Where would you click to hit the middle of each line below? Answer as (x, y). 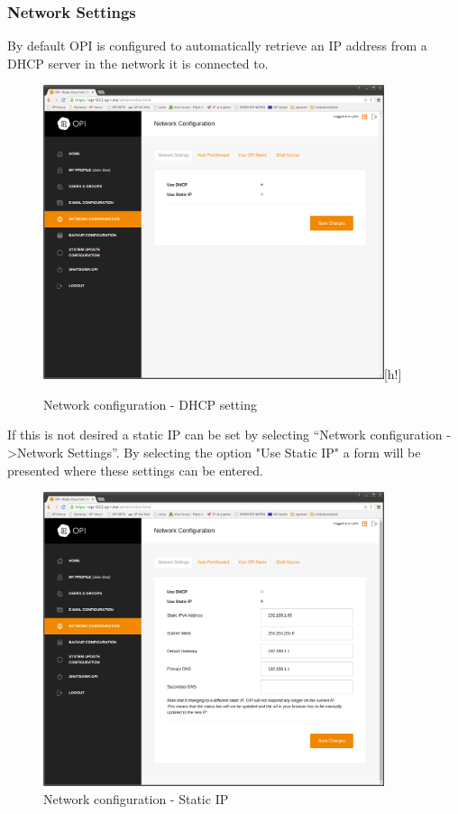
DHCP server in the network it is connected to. (138, 63)
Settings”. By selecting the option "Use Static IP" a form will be (244, 453)
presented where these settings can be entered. (135, 470)
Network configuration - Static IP (136, 798)
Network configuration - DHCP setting (150, 404)
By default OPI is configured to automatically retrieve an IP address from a (217, 46)
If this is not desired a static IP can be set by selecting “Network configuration (225, 435)
